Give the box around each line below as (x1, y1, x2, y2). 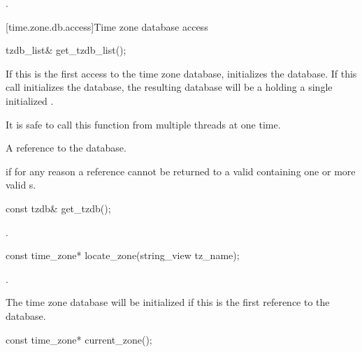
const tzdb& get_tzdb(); (6, 200, 111, 215)
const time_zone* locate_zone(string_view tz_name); (6, 248, 240, 263)
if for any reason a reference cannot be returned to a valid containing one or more (6, 163, 356, 178)
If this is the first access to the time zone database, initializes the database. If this (6, 66, 357, 80)
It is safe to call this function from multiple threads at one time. (6, 117, 281, 131)
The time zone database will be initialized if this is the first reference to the (6, 295, 330, 309)
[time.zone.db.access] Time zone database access (6, 19, 208, 34)
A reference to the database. (6, 140, 126, 155)
